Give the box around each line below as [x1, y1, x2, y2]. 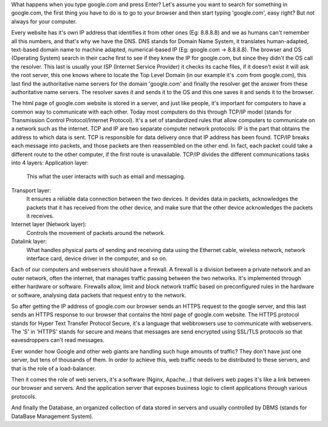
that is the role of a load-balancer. [11, 364, 97, 372]
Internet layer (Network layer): [11, 220, 87, 228]
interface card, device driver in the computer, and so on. [26, 254, 168, 262]
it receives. [26, 212, 54, 219]
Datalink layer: [11, 237, 47, 245]
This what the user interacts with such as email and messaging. [26, 173, 185, 180]
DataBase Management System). [11, 412, 94, 420]
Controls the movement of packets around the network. [26, 229, 165, 236]
